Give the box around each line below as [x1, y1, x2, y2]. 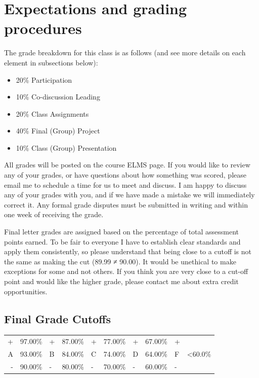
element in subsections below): [4, 57, 98, 67]
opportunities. [4, 286, 48, 296]
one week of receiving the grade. [4, 209, 104, 220]
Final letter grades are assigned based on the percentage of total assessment [4, 226, 239, 237]
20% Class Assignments [16, 108, 89, 119]
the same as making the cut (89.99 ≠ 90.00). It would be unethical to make [4, 256, 236, 266]
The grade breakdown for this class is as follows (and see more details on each [4, 47, 246, 58]
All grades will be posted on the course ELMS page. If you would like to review [4, 159, 250, 170]
